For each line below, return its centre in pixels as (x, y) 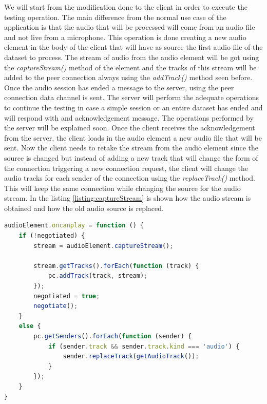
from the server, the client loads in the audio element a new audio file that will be (133, 137)
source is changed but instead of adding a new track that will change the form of (131, 157)
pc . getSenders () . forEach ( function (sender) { (113, 336)
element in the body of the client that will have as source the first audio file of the (133, 47)
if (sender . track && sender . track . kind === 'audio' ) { (144, 346)
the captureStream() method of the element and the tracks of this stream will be (130, 67)
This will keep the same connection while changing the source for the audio (122, 188)
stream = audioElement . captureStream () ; (103, 246)
